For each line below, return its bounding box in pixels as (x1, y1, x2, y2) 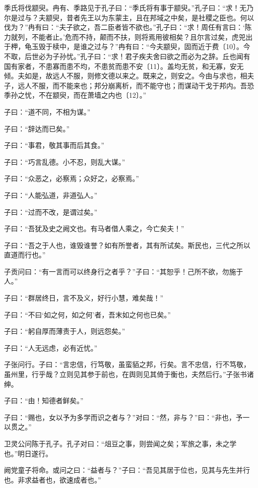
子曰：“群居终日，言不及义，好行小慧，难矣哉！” (4, 293, 164, 303)
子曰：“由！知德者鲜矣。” (4, 395, 84, 406)
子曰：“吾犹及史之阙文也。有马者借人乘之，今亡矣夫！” (4, 223, 185, 234)
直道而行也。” (4, 249, 46, 260)
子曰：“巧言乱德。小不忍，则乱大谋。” (4, 156, 126, 167)
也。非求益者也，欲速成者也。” (4, 474, 101, 485)
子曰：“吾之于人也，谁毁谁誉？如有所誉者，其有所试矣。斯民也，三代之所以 (4, 240, 251, 250)
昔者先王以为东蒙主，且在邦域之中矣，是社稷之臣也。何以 (66, 12, 254, 22)
